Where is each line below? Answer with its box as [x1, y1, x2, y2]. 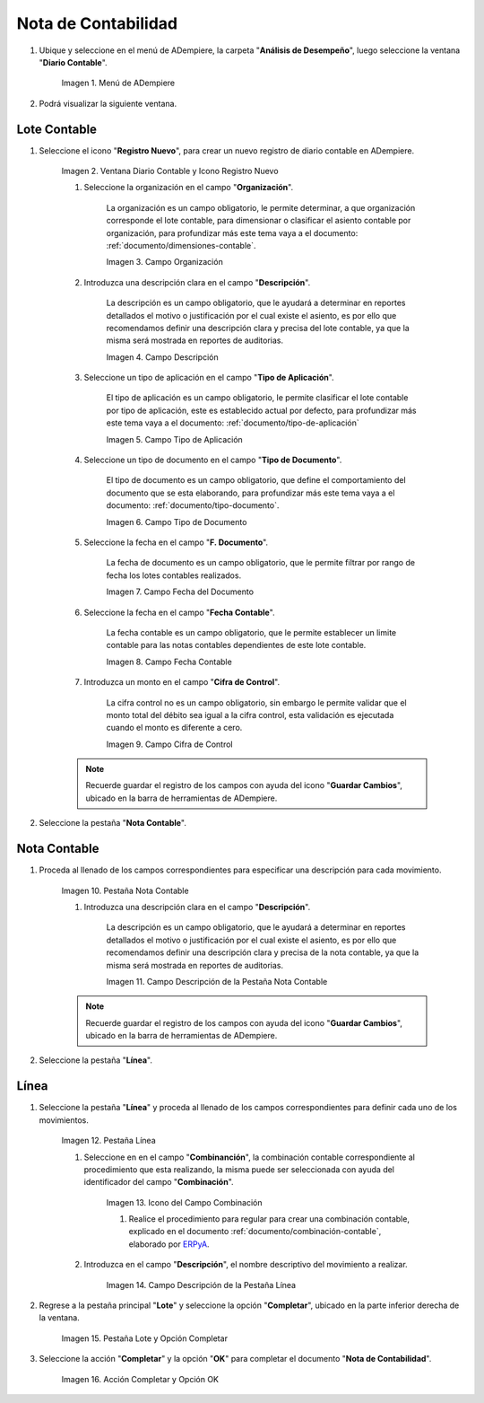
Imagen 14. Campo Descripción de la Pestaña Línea [106, 1279, 296, 1290]
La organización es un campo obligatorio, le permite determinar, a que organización [106, 202, 416, 213]
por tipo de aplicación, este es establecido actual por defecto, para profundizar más [106, 405, 417, 416]
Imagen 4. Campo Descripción [106, 351, 219, 363]
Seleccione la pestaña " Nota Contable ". [39, 818, 187, 829]
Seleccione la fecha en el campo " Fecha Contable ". [83, 607, 275, 618]
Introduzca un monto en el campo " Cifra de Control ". [83, 677, 281, 688]
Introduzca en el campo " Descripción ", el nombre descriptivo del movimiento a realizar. [83, 1259, 408, 1270]
